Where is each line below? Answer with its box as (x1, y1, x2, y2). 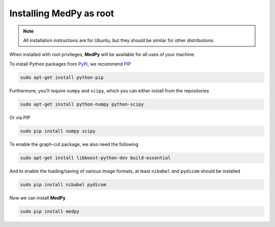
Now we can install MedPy (9, 194, 66, 201)
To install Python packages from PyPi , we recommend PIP (9, 61, 131, 67)
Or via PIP (9, 114, 31, 120)
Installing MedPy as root (9, 8, 115, 19)
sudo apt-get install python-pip (20, 74, 104, 80)
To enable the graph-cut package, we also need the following (9, 141, 139, 147)
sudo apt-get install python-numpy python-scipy (20, 101, 144, 107)
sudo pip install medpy (20, 208, 80, 214)
